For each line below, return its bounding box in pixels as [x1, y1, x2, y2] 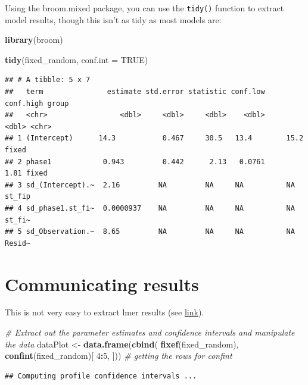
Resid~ [5, 239, 30, 248]
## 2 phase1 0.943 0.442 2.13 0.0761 [5, 157, 265, 166]
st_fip [5, 192, 30, 201]
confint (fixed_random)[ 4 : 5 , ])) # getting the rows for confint [5, 349, 232, 362]
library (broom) [5, 33, 63, 46]
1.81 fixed [5, 169, 48, 178]
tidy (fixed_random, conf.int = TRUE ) [5, 53, 148, 65]
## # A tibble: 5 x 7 [5, 76, 91, 84]
